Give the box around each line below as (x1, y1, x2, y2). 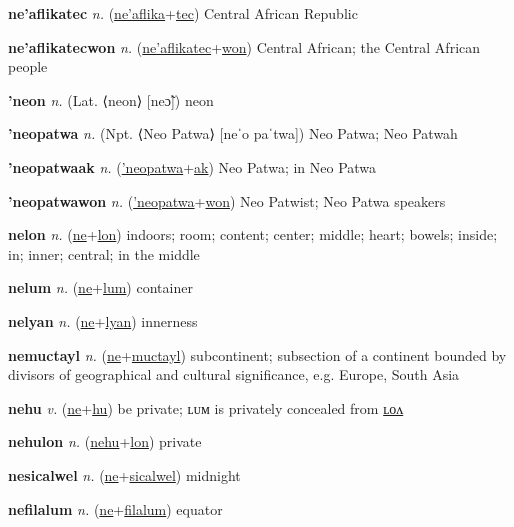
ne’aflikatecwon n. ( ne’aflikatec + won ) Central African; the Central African (8, 36, 481, 57)
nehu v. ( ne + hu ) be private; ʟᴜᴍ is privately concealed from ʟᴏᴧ (8, 397, 404, 418)
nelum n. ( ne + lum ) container (8, 277, 193, 298)
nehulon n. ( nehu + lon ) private (8, 431, 202, 452)
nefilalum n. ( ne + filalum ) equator (8, 498, 223, 519)
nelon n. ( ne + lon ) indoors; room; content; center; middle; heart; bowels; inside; (8, 224, 498, 245)
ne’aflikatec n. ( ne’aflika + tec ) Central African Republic (8, 3, 358, 23)
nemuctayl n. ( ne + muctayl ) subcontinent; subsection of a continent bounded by (8, 344, 507, 365)
